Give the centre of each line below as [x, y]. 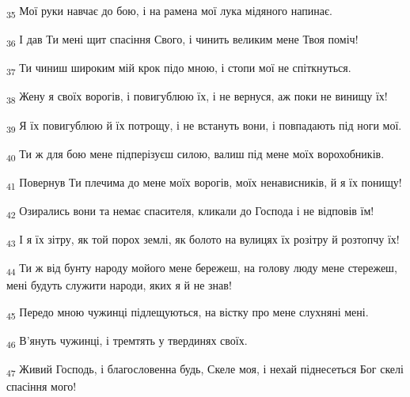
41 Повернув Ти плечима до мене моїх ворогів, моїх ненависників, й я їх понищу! [204, 183]
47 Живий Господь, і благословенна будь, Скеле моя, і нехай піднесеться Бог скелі [205, 370]
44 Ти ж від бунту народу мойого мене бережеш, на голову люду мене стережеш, [202, 268]
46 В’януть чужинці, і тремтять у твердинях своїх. [127, 341]
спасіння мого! [42, 386]
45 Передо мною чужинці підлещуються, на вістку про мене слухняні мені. [188, 312]
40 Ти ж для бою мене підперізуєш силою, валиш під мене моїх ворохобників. [196, 154]
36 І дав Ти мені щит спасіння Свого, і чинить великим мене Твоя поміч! [182, 40]
